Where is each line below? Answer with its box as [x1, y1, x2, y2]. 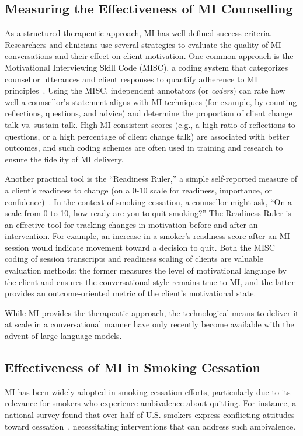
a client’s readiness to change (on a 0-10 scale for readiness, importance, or [5, 184, 272, 196]
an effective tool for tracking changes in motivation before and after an [5, 218, 258, 230]
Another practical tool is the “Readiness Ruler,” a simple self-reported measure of [5, 172, 298, 185]
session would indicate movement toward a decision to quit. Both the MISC [5, 241, 275, 253]
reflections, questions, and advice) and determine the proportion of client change [5, 107, 292, 119]
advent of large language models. [5, 330, 122, 342]
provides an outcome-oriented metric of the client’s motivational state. [5, 287, 256, 299]
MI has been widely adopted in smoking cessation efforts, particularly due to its [5, 385, 291, 397]
